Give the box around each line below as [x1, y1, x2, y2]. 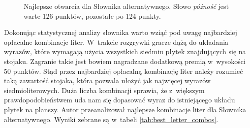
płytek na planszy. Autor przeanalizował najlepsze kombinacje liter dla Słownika [4, 104, 246, 114]
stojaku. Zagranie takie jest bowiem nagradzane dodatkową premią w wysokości [4, 56, 246, 66]
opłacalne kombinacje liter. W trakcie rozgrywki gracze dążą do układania [4, 36, 229, 47]
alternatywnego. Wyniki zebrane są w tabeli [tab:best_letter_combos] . [4, 114, 219, 124]
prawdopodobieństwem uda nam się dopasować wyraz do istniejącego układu [4, 95, 235, 105]
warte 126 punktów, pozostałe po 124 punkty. [24, 10, 161, 21]
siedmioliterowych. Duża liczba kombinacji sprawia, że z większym [4, 85, 205, 95]
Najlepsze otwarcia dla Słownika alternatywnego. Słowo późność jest [24, 1, 229, 11]
